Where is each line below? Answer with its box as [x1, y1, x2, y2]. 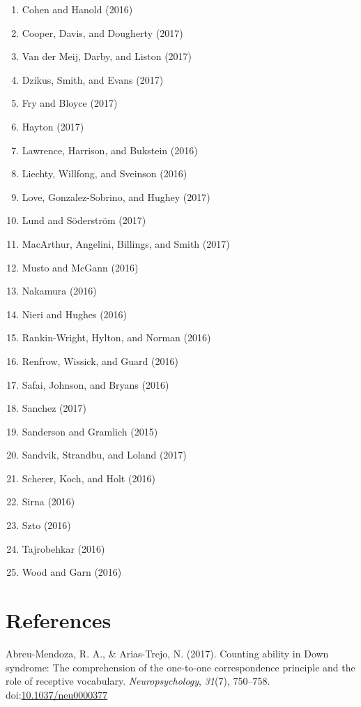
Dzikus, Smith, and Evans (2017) [22, 72, 164, 87]
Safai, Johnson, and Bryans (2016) [22, 377, 169, 392]
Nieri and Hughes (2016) [22, 306, 128, 321]
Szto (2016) [22, 518, 71, 533]
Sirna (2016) [22, 494, 75, 509]
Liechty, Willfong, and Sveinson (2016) [22, 166, 187, 181]
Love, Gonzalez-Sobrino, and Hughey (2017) [22, 189, 210, 204]
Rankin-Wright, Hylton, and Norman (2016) [22, 330, 211, 345]
